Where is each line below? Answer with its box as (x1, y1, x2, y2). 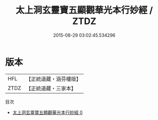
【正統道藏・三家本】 (26, 85, 77, 92)
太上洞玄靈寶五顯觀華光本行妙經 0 (12, 109, 83, 115)
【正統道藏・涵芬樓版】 (26, 75, 82, 82)
